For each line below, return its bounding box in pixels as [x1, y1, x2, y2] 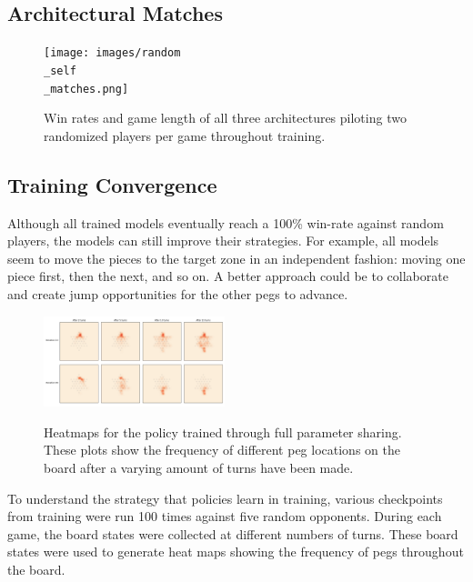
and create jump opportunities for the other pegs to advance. [7, 284, 348, 303]
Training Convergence [7, 170, 217, 198]
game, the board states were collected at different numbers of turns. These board [7, 524, 458, 543]
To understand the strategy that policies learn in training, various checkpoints [7, 488, 443, 507]
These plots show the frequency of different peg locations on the [44, 440, 400, 459]
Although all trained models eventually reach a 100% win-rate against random [7, 213, 444, 232]
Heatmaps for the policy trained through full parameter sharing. [44, 422, 402, 441]
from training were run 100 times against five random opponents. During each [7, 507, 442, 526]
